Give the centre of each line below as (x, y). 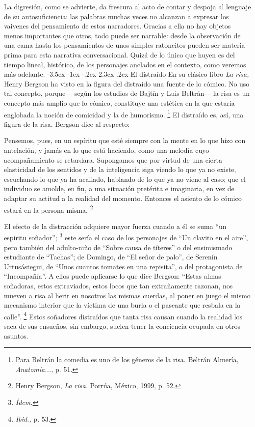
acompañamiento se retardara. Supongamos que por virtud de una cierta (113, 159)
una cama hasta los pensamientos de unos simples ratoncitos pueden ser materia (125, 45)
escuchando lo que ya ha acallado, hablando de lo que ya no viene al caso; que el (125, 179)
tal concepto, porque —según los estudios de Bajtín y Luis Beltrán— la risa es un (127, 93)
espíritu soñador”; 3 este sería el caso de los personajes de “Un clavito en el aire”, (126, 237)
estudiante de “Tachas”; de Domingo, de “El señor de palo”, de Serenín (111, 257)
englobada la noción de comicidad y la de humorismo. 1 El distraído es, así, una (124, 114)
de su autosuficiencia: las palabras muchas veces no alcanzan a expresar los (116, 16)
